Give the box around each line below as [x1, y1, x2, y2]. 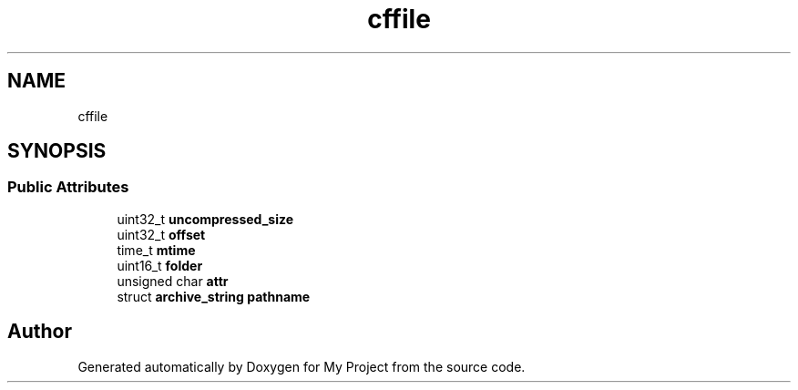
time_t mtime [117, 241, 196, 258]
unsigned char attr [117, 272, 229, 289]
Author [7, 320, 72, 344]
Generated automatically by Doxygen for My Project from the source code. [77, 358, 526, 375]
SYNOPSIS [7, 139, 107, 163]
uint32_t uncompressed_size [117, 210, 294, 227]
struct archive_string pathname [117, 288, 311, 304]
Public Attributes [7, 178, 129, 197]
